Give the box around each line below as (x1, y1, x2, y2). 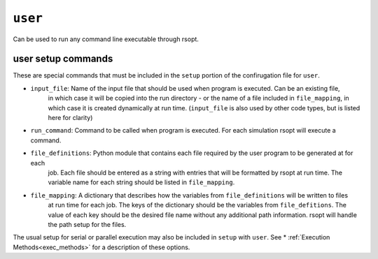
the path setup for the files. (48, 220, 127, 228)
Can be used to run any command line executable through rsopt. (13, 35, 199, 43)
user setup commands (13, 53, 113, 65)
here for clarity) (48, 114, 93, 122)
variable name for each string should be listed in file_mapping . (48, 178, 235, 186)
